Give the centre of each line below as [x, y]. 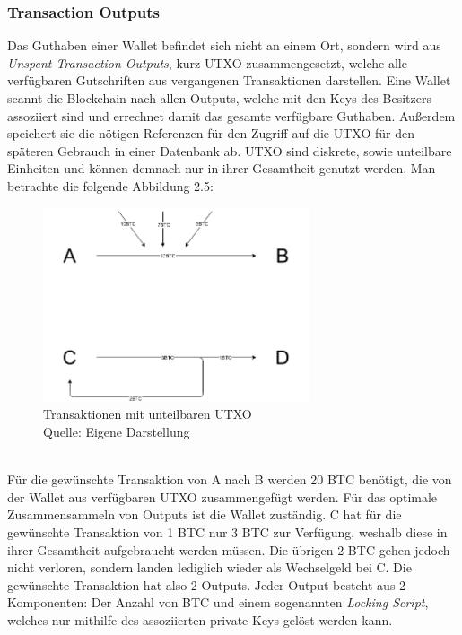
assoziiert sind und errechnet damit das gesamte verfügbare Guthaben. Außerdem [231, 115]
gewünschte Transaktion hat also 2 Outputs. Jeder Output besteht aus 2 [207, 584]
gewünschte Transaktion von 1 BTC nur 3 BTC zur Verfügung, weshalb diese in [227, 532]
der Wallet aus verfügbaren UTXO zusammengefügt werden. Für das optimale [222, 496]
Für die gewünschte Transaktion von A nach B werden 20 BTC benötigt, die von [230, 479]
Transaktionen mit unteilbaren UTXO [148, 414]
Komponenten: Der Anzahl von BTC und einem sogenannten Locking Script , [218, 602]
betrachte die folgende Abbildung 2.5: [110, 185]
